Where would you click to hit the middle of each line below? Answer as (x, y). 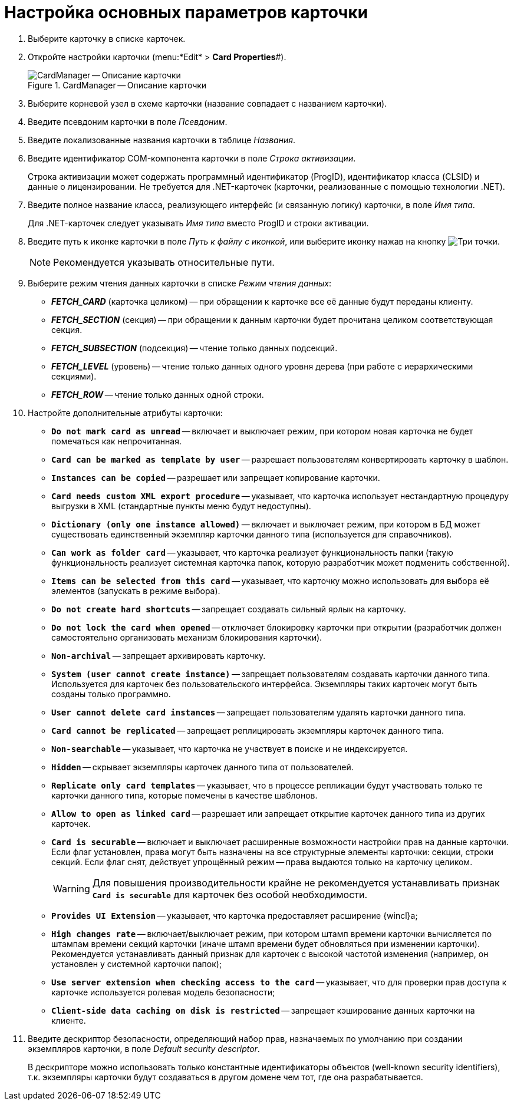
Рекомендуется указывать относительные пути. (164, 262)
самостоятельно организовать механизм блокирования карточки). (187, 637)
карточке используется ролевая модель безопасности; (163, 992)
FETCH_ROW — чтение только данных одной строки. (158, 394)
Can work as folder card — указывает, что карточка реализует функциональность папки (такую (252, 552)
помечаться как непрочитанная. (116, 441)
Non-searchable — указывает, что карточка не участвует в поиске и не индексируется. (230, 748)
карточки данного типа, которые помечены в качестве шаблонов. (184, 795)
